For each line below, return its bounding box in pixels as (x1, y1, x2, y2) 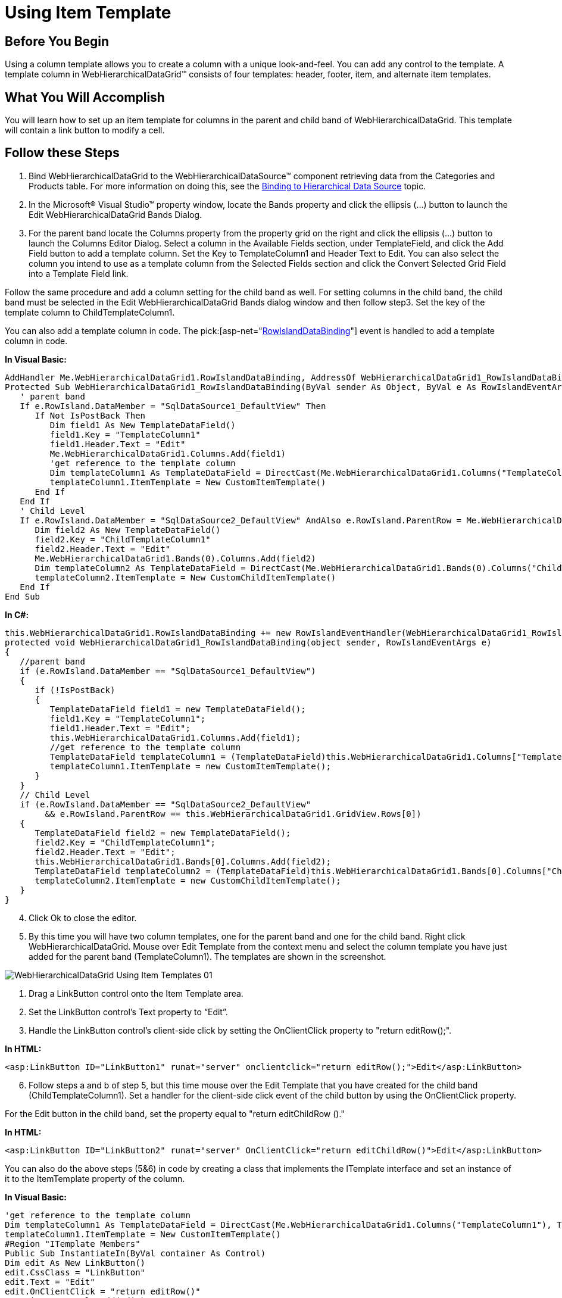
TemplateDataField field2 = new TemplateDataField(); (35, 828, 291, 838)
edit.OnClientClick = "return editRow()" (5, 1286, 201, 1296)
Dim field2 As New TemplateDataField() (35, 525, 221, 535)
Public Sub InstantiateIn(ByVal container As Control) (5, 1248, 266, 1258)
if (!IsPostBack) (35, 685, 115, 695)
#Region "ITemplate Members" (5, 1238, 140, 1249)
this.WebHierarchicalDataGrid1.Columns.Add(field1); (49, 732, 301, 742)
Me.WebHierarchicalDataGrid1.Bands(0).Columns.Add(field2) (35, 553, 316, 563)
